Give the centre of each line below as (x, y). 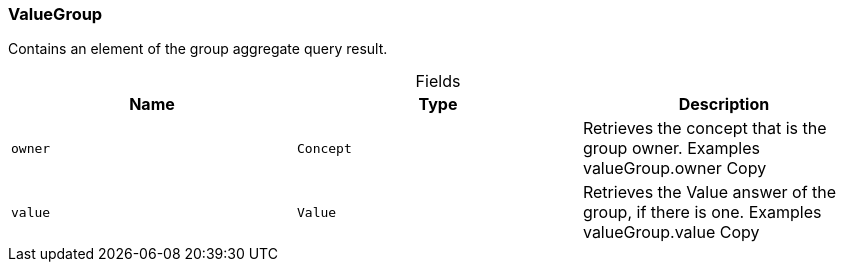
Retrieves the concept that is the (704, 128)
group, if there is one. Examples (702, 212)
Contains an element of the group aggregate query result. (198, 49)
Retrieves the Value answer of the (709, 192)
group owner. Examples (671, 148)
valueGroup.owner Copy (674, 168)
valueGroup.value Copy (671, 232)
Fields (438, 81)
